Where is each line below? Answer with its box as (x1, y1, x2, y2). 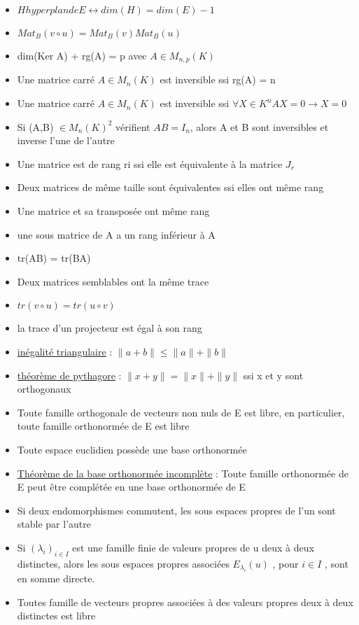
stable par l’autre (17, 517, 91, 531)
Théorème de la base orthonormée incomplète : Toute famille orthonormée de (17, 465, 349, 480)
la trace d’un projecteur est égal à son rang (17, 321, 202, 335)
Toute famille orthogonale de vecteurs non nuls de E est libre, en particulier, (17, 405, 345, 419)
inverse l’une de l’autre (17, 133, 115, 148)
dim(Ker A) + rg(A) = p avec (17, 48, 147, 62)
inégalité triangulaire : (17, 344, 113, 358)
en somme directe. (17, 571, 95, 586)
